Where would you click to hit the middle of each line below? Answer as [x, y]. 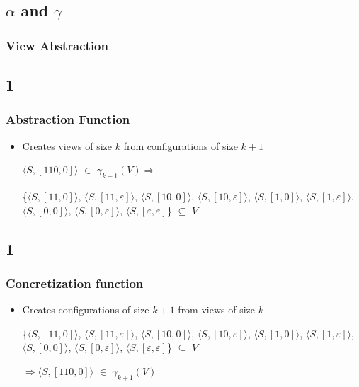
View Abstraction [57, 45]
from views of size [217, 310]
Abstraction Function [68, 119]
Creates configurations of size [86, 310]
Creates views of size [67, 145]
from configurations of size [181, 145]
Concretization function [75, 283]
